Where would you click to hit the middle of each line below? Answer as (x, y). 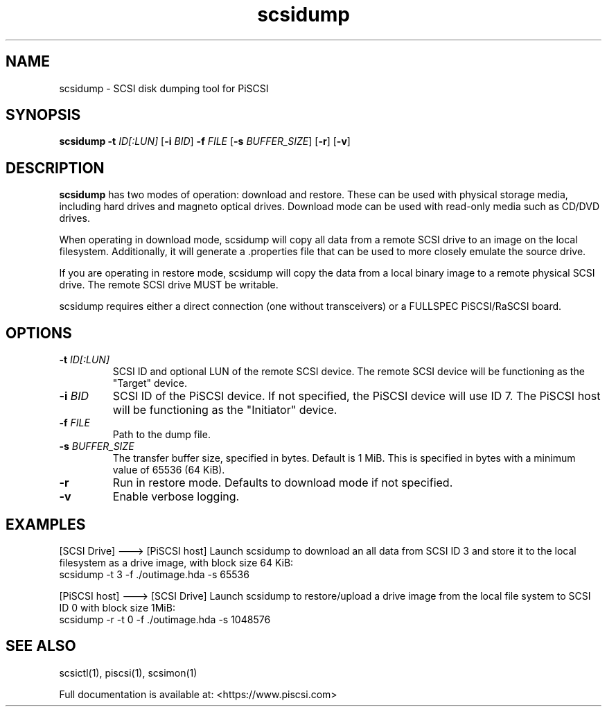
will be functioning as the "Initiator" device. (225, 410)
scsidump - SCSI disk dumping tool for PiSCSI (164, 88)
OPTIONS (39, 333)
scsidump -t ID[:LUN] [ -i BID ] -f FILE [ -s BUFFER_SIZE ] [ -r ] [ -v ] (205, 141)
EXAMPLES (46, 524)
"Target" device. (150, 383)
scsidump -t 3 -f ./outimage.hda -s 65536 (154, 574)
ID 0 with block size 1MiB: (117, 607)
